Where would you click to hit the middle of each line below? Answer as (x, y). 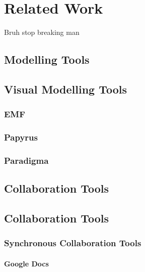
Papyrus (21, 137)
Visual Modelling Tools (66, 89)
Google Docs (26, 263)
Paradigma (26, 160)
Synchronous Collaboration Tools (73, 243)
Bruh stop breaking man (42, 32)
